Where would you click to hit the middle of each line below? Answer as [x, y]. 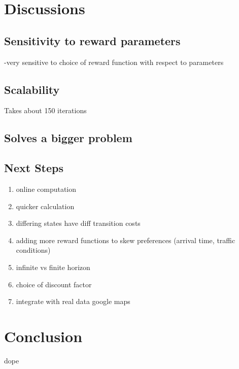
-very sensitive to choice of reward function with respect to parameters [114, 62]
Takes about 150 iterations [45, 110]
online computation [46, 189]
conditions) [33, 250]
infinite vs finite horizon [53, 267]
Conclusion [43, 336]
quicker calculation [45, 206]
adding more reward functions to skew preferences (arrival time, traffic [126, 240]
